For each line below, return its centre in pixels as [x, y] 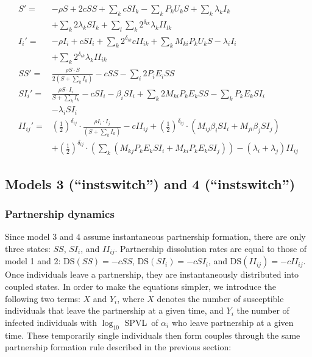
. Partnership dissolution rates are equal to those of [211, 248]
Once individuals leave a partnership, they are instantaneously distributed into [152, 274]
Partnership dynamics [60, 213]
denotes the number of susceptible [220, 298]
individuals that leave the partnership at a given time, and [114, 310]
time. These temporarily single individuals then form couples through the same [153, 335]
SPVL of [141, 322]
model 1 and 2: [33, 261]
